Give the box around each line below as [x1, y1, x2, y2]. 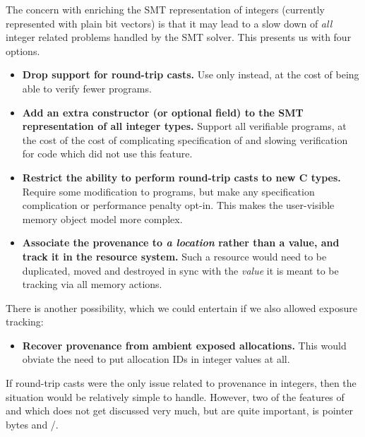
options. [6, 43, 40, 58]
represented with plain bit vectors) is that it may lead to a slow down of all [6, 16, 333, 30]
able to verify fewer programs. [22, 80, 152, 95]
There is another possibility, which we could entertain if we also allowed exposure [6, 300, 357, 315]
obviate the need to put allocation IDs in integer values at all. [22, 352, 290, 366]
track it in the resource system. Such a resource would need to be [22, 249, 327, 263]
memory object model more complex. [22, 211, 183, 226]
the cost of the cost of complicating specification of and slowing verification [22, 132, 348, 147]
